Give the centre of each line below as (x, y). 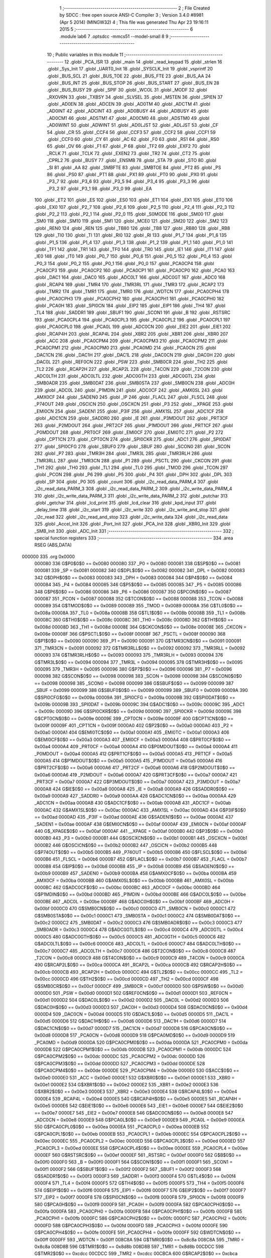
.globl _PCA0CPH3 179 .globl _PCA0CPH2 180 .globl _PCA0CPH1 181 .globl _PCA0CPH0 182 (129, 298)
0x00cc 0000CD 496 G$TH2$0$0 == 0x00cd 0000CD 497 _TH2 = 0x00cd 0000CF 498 (126, 979)
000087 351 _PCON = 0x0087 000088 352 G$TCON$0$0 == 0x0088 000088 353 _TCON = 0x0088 (139, 599)
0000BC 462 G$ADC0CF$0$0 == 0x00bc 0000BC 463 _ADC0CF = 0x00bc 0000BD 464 (127, 888)
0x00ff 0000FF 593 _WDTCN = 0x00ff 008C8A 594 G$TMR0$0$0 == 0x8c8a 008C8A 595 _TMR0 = (139, 1239)
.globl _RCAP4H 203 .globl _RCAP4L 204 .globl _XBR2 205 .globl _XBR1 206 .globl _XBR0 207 (131, 334)
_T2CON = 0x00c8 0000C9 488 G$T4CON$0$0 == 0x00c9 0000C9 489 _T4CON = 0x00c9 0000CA (140, 958)
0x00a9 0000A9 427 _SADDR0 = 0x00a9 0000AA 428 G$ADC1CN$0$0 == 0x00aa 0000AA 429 (135, 796)
